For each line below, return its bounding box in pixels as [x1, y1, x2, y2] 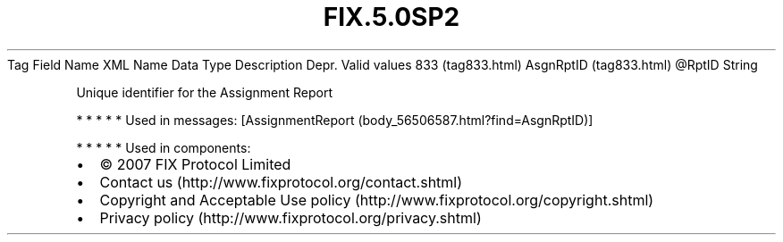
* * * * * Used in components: [76, 139, 251, 155]
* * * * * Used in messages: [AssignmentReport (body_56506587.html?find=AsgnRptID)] [76, 112, 594, 128]
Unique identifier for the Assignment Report [76, 84, 333, 100]
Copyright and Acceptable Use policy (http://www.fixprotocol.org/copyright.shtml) [99, 190, 654, 209]
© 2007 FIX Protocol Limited [99, 154, 291, 173]
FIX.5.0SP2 [323, 2, 460, 32]
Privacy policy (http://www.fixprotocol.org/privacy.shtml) [99, 208, 482, 227]
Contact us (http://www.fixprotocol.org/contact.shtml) [99, 172, 463, 191]
